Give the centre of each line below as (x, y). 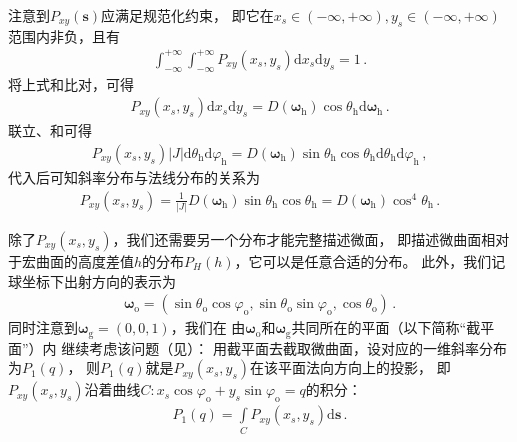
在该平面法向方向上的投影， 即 (350, 367)
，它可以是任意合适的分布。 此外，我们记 (370, 260)
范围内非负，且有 (64, 35)
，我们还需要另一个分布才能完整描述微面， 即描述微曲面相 (304, 238)
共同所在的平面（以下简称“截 (386, 327)
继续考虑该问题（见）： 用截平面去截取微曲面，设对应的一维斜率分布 (284, 347)
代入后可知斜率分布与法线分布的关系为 (134, 176)
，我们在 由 (208, 327)
